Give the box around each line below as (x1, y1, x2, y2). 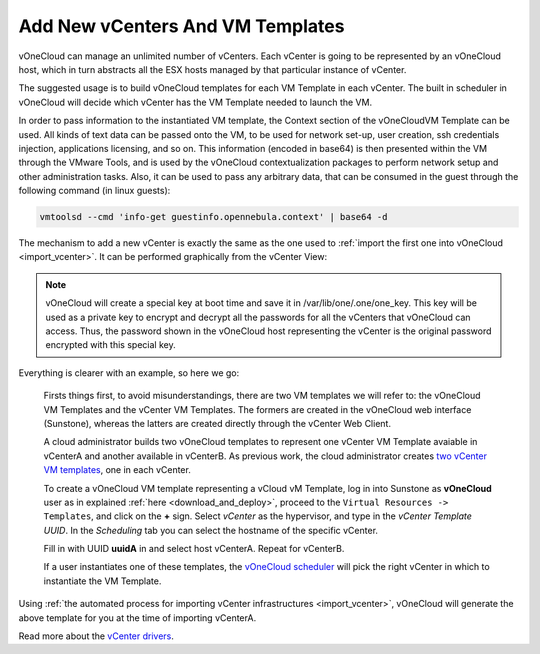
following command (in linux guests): (18, 185, 171, 197)
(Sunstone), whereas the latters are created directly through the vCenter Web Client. (43, 417, 392, 429)
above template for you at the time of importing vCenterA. (18, 611, 257, 624)
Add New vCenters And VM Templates (18, 15, 345, 37)
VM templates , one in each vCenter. (43, 464, 192, 476)
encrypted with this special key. (45, 339, 176, 351)
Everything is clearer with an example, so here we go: (18, 366, 240, 379)
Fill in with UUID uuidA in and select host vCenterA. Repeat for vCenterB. (43, 543, 345, 555)
